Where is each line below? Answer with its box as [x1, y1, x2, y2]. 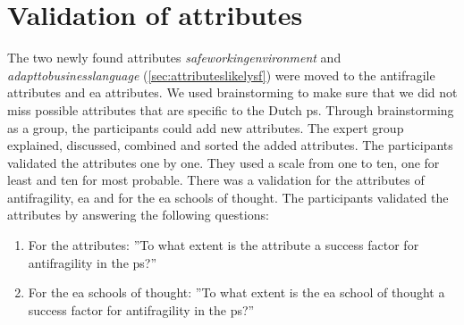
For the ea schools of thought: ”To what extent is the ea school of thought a [28, 283, 445, 302]
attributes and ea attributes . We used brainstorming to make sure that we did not [7, 83, 458, 102]
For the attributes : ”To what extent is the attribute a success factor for [28, 236, 419, 254]
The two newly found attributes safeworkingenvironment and [7, 48, 342, 67]
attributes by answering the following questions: [7, 205, 269, 224]
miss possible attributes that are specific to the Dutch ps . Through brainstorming [7, 100, 454, 119]
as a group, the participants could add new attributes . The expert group [7, 118, 404, 137]
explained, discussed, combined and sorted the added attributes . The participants [7, 136, 453, 154]
